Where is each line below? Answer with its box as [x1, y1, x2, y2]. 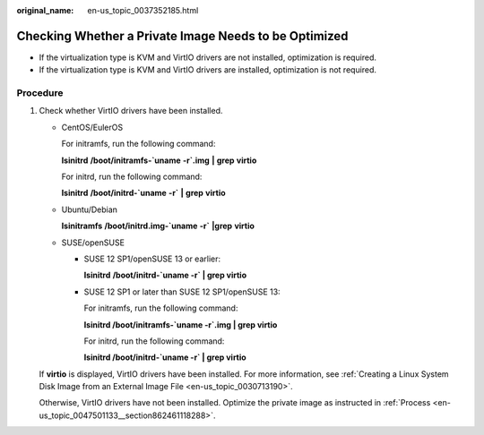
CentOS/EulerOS [61, 122, 124, 132]
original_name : [16, 5, 74, 15]
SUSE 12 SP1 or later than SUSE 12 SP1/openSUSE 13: [83, 286, 281, 297]
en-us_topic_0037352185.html [87, 5, 199, 15]
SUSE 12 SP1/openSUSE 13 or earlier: [83, 253, 221, 264]
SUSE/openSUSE [61, 237, 125, 248]
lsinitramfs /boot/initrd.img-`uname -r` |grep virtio [61, 220, 255, 232]
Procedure [16, 87, 64, 99]
